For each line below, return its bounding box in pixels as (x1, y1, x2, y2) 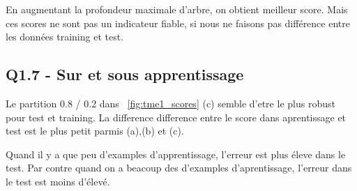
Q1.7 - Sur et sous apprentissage (6, 63, 244, 85)
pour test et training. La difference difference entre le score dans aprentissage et (6, 109, 347, 124)
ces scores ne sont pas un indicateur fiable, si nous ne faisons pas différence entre (6, 15, 350, 30)
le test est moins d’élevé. (6, 174, 110, 188)
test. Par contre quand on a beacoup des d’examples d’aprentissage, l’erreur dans (6, 160, 352, 175)
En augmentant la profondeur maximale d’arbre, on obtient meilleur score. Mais (6, 2, 348, 16)
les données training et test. (6, 29, 124, 44)
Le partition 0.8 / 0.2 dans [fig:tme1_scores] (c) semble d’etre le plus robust (6, 95, 335, 110)
